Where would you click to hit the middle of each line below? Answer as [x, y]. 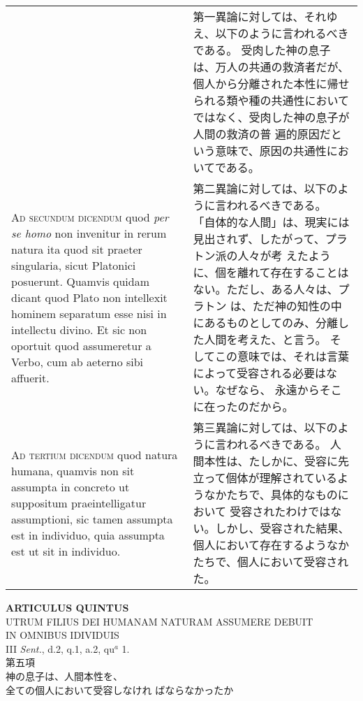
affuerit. [30, 377]
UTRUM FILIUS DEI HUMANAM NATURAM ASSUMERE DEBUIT [160, 621]
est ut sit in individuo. [66, 551]
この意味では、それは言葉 [282, 356]
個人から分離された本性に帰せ [271, 84]
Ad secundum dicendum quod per [90, 217]
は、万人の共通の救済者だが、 [271, 67]
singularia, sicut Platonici [74, 265]
